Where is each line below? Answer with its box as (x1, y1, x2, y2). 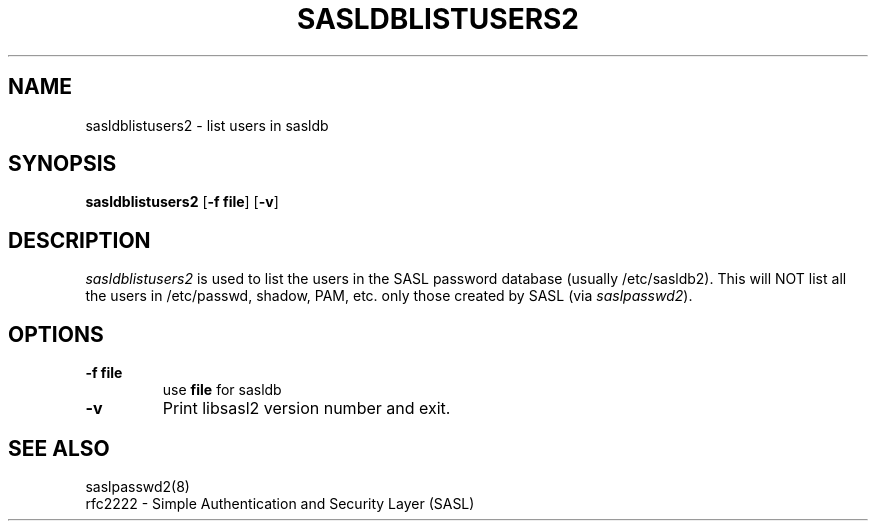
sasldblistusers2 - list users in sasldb (85, 116, 329, 134)
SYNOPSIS (8, 151, 117, 177)
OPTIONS (8, 321, 104, 347)
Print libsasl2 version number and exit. (162, 398, 451, 419)
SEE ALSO (8, 435, 110, 461)
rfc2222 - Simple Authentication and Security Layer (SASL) (85, 494, 475, 512)
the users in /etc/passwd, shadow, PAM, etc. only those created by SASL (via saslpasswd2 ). (85, 287, 693, 305)
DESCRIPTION (8, 227, 151, 253)
